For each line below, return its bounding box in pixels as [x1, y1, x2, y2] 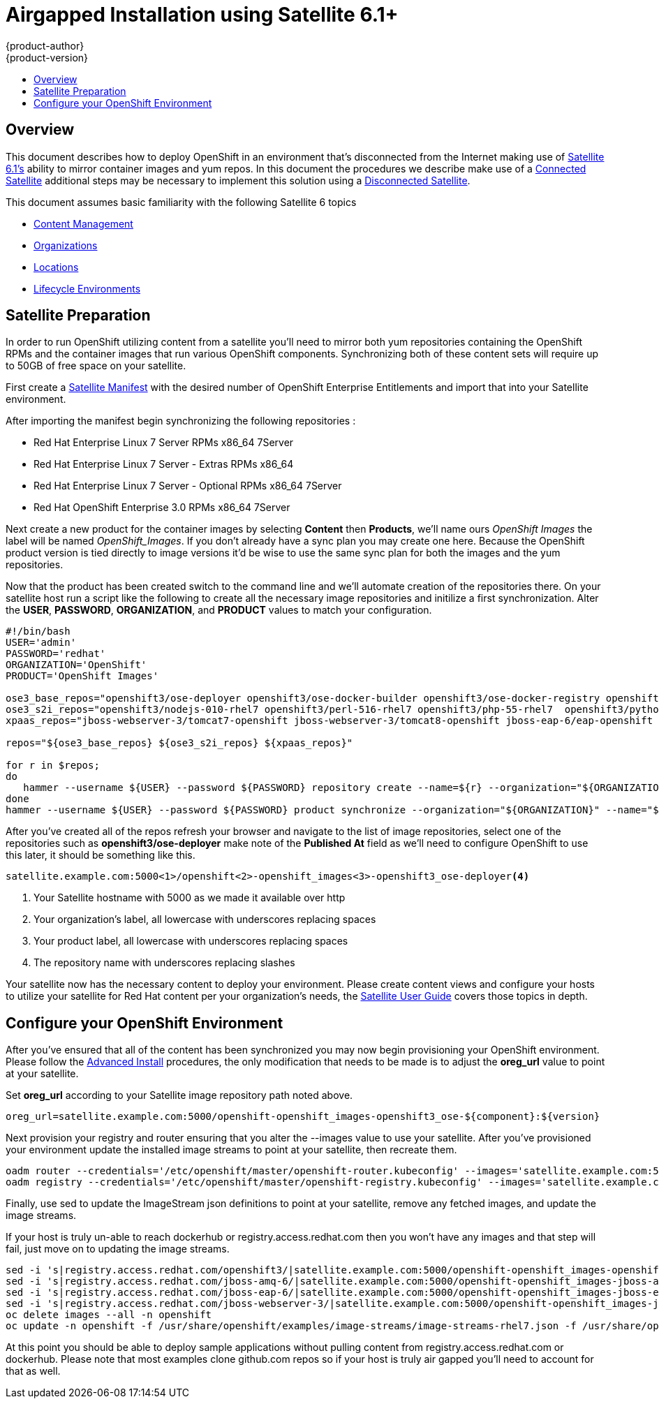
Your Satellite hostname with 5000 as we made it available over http [34, 892, 346, 904]
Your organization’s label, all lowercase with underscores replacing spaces [34, 913, 376, 926]
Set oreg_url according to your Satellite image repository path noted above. [6, 1089, 353, 1102]
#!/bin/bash [6, 626, 71, 637]
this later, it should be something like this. [6, 849, 195, 862]
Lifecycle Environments [34, 282, 141, 295]
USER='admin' [6, 637, 77, 649]
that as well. [6, 1365, 61, 1377]
